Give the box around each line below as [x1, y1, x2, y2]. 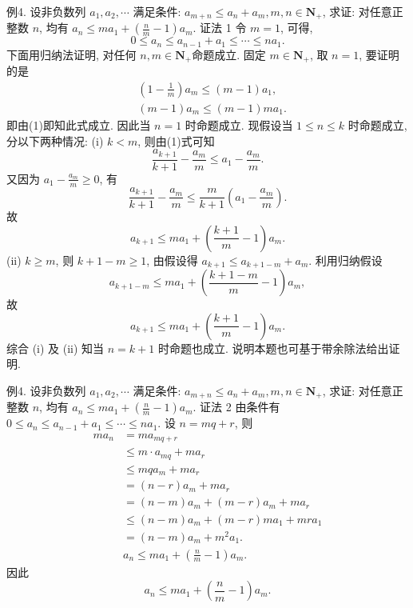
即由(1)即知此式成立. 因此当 [6, 117, 151, 134]
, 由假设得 [146, 251, 198, 268]
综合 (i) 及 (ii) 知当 [6, 339, 105, 356]
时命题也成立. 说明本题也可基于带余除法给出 [157, 339, 389, 356]
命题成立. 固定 [192, 46, 266, 62]
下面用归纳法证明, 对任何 [6, 46, 137, 62]
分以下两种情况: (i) [6, 132, 104, 149]
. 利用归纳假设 [308, 251, 383, 268]
